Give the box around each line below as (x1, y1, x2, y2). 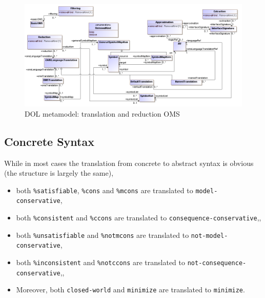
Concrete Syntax (4, 133, 94, 149)
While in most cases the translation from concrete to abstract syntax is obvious (4, 157, 254, 168)
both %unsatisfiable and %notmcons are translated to (16, 229, 189, 240)
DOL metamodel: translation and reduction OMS (25, 108, 180, 119)
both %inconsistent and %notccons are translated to (16, 257, 186, 268)
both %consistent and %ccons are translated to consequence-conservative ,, (16, 212, 261, 223)
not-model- (191, 232, 228, 239)
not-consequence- (187, 259, 247, 267)
